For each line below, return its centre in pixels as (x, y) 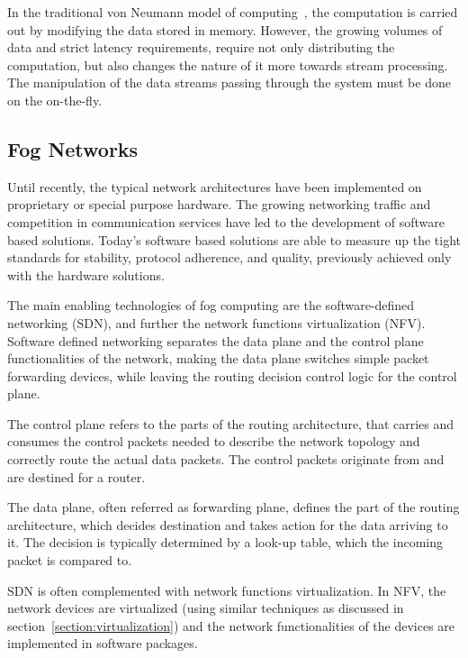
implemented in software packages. (103, 643)
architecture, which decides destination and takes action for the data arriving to (228, 524)
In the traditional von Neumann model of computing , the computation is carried (233, 12)
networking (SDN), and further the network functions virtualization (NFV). (216, 322)
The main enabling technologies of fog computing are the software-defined (211, 305)
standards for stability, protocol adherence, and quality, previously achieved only (229, 257)
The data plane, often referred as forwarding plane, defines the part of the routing (234, 507)
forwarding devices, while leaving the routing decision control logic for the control (232, 375)
